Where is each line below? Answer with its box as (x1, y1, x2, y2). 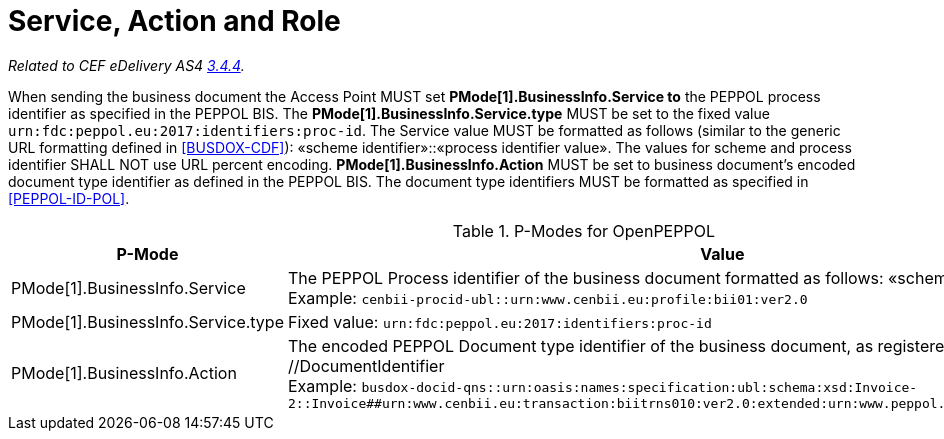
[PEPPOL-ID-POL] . (8, 189, 130, 207)
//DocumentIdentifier (287, 355, 445, 376)
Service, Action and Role (8, 4, 341, 38)
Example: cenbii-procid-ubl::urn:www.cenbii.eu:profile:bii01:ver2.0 (287, 287, 808, 308)
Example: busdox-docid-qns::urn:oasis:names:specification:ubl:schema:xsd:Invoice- (287, 375, 918, 396)
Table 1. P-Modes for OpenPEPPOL (452, 220, 715, 241)
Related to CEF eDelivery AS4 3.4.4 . (8, 56, 245, 74)
